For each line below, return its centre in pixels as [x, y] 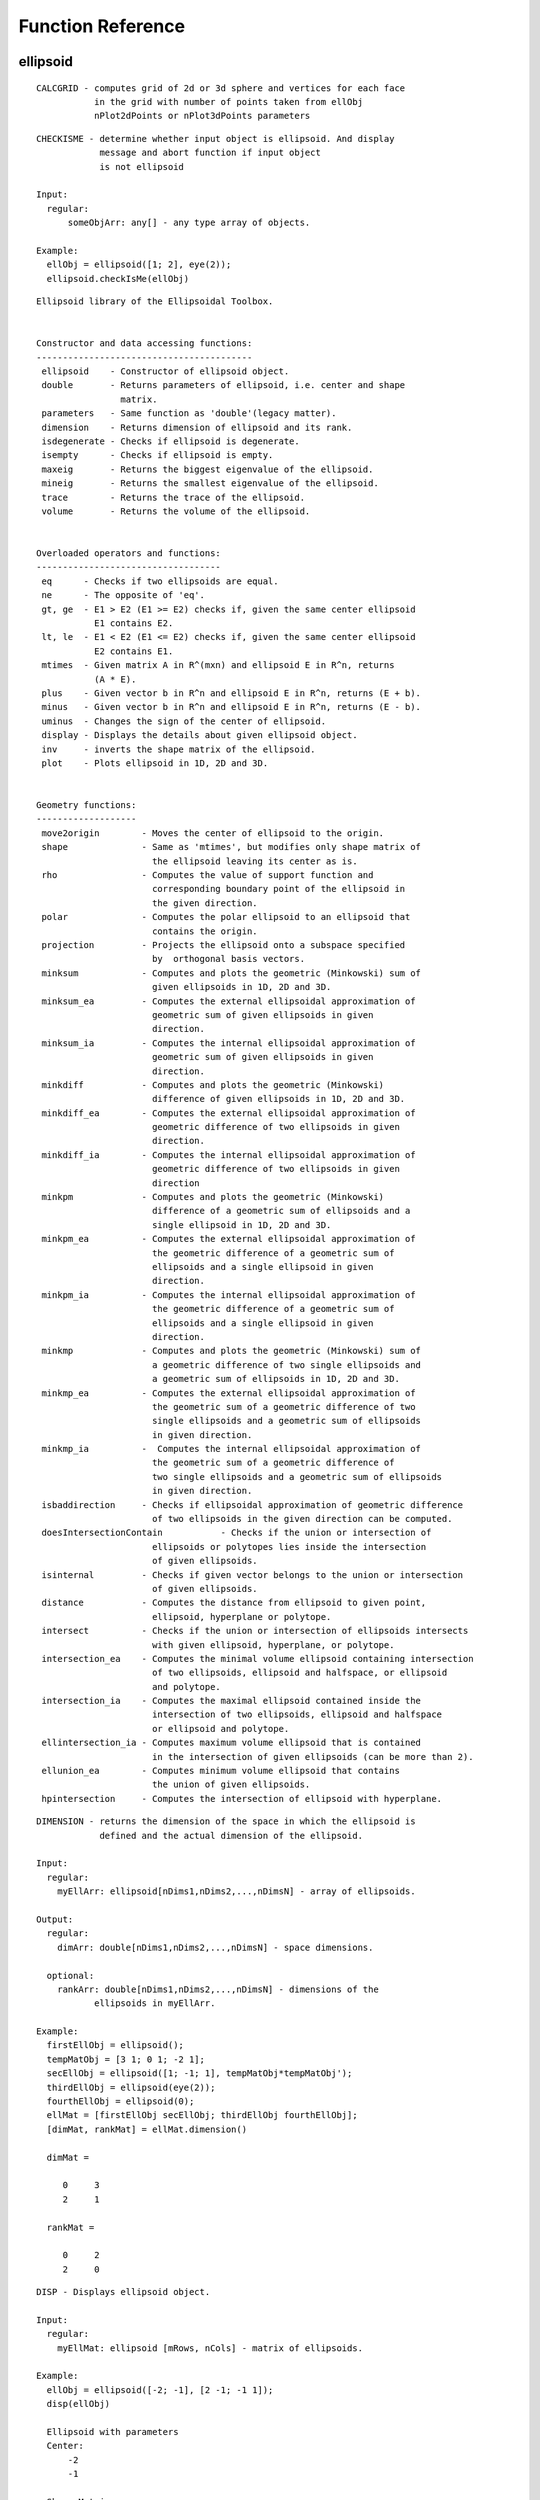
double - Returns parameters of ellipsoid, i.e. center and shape [223, 385]
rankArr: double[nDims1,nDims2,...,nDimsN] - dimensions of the [217, 1989]
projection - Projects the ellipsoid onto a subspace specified [223, 945]
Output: [55, 1919]
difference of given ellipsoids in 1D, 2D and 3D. [278, 1099]
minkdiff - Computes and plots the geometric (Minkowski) [213, 1084]
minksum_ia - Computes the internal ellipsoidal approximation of [228, 1043]
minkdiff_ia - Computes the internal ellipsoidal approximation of [228, 1154]
